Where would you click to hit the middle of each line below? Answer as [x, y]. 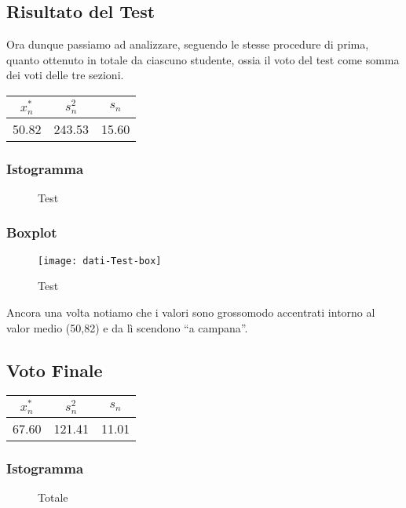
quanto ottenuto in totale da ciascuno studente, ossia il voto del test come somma [203, 59]
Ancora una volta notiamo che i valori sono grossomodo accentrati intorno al [191, 312]
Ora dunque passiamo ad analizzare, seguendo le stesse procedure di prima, [188, 44]
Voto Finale [55, 370]
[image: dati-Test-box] [100, 261]
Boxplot [32, 232]
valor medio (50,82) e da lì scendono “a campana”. [127, 327]
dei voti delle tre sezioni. [65, 75]
